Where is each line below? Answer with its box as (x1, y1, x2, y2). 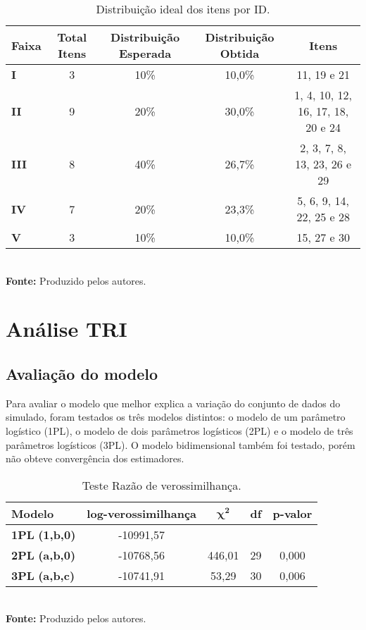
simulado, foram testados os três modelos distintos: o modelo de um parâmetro (6, 409, 346, 424)
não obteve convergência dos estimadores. (6, 451, 184, 466)
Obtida (220, 45, 260, 61)
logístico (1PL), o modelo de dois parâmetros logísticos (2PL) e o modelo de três (6, 423, 353, 438)
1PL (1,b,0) (11, 526, 76, 543)
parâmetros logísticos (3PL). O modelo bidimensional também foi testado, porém (6, 437, 355, 452)
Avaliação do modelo (6, 362, 158, 384)
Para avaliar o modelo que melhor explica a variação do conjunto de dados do (6, 395, 341, 410)
